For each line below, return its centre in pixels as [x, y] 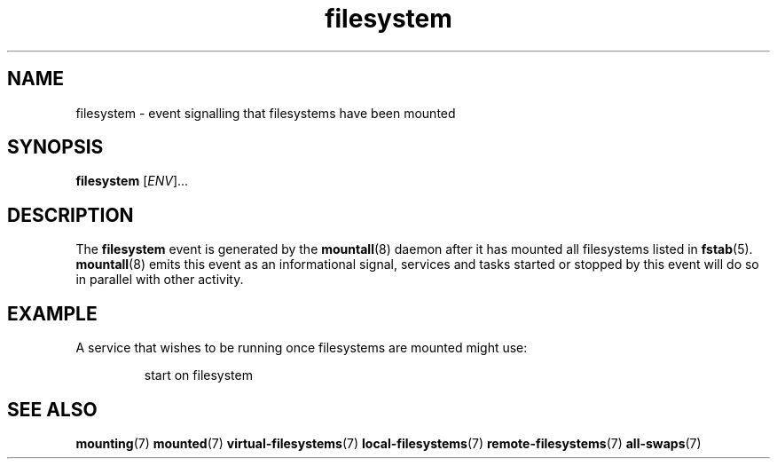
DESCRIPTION [71, 215]
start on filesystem [198, 375]
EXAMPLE [52, 313]
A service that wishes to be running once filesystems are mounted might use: [302, 348]
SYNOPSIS [55, 147]
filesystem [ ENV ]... [132, 181]
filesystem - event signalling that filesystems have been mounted [266, 113]
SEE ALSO [52, 409]
